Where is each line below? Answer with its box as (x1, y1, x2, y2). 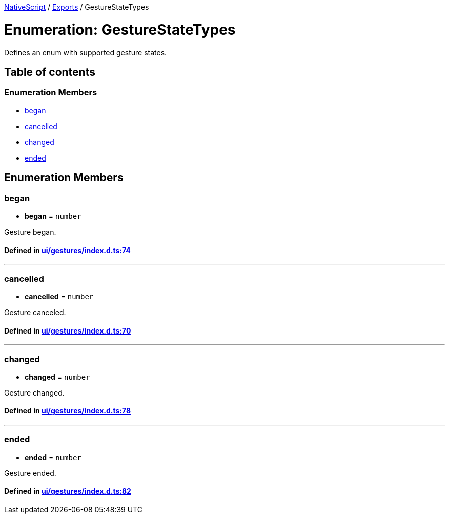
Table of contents (4, 65, 95, 78)
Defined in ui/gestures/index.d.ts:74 (4, 245, 131, 255)
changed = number (25, 372, 90, 381)
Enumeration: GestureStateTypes (4, 20, 236, 38)
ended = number (25, 452, 81, 462)
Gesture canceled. (4, 307, 66, 317)
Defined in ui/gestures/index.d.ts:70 (4, 326, 131, 335)
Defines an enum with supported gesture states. (4, 48, 167, 57)
